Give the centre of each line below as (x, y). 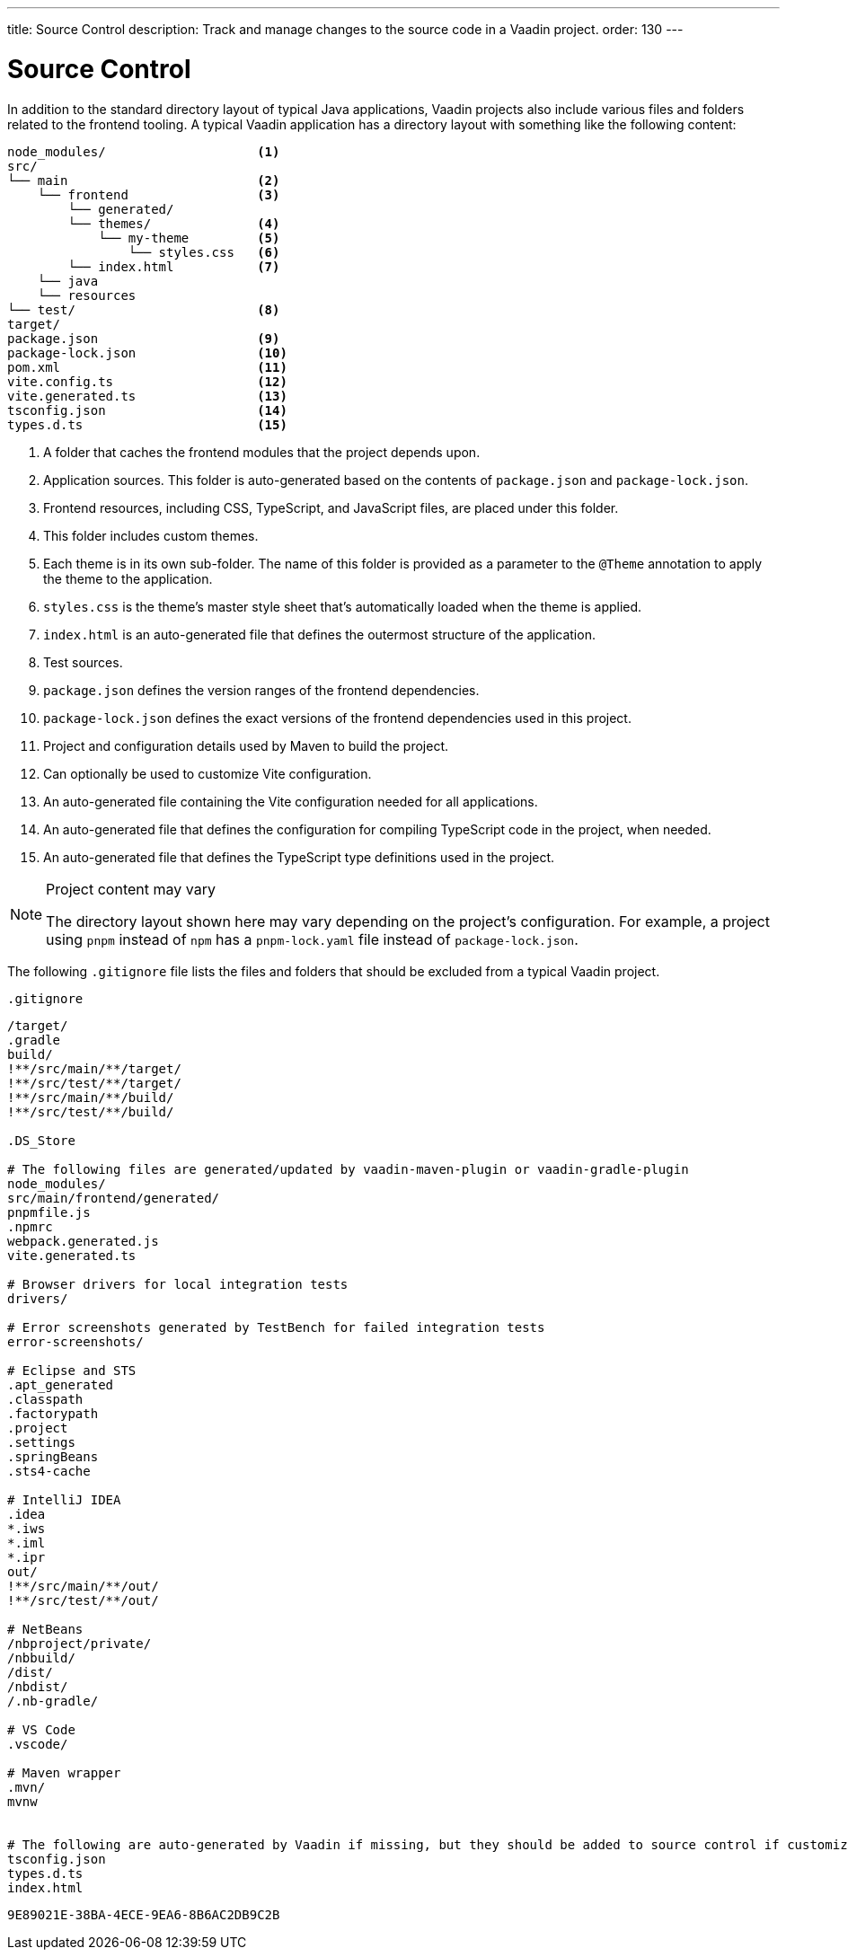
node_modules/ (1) (144, 151)
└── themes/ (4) (174, 223)
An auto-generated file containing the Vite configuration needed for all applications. (291, 801)
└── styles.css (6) (204, 252)
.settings (41, 1442)
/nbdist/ (38, 1686)
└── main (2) (144, 180)
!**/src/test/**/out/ (83, 1600)
